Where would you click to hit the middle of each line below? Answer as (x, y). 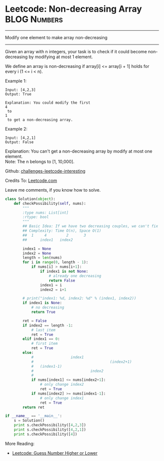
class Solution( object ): (30, 199)
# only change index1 (62, 398)
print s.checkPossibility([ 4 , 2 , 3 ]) (50, 425)
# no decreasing (48, 307)
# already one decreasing (75, 276)
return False (62, 280)
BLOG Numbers (34, 19)
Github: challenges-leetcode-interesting (45, 171)
